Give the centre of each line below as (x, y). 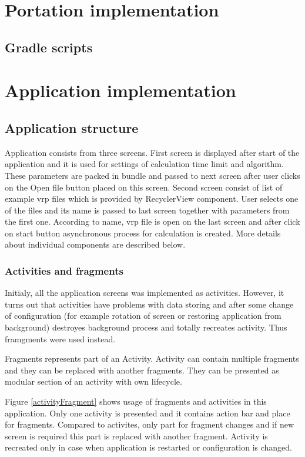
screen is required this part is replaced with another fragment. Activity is (136, 436)
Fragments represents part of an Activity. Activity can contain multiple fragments (152, 358)
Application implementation (120, 90)
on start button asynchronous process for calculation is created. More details (143, 233)
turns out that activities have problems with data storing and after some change (149, 304)
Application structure (72, 127)
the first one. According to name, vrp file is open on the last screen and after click (152, 221)
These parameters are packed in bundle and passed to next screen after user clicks (152, 175)
